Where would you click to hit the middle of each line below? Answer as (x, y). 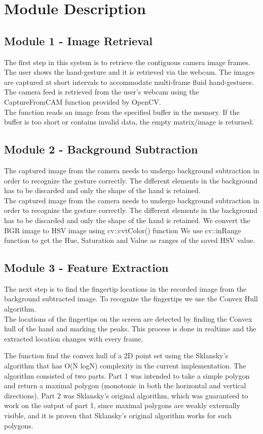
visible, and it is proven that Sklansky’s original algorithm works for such (118, 415)
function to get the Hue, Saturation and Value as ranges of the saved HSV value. (130, 240)
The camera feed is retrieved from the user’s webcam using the (102, 92)
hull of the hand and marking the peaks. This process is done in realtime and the (130, 329)
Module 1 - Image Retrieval (78, 40)
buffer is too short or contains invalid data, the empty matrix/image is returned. (129, 122)
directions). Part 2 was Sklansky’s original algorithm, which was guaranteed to (126, 395)
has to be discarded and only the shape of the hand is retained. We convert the (127, 220)
